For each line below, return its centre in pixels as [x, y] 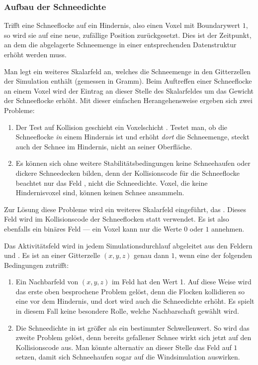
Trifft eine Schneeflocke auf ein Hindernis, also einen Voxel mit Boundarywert [122, 25]
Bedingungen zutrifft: [37, 265]
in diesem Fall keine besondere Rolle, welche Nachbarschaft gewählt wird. [127, 311]
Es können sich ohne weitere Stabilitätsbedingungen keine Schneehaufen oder [133, 163]
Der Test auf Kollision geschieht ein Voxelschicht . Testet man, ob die [122, 127]
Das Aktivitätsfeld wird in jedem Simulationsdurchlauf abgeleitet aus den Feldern [128, 245]
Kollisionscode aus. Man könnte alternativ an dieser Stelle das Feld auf [124, 347]
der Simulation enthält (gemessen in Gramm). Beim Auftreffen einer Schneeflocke [128, 81]
